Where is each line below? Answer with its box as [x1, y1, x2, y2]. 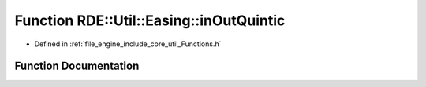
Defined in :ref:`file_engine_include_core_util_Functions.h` [34, 39, 222, 49]
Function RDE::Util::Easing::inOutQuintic [14, 12, 286, 29]
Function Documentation [14, 60, 140, 73]
